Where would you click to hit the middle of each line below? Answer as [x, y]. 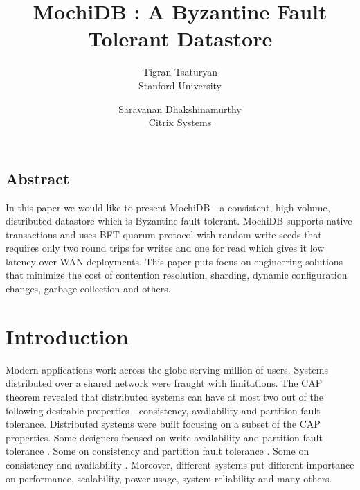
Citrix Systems [180, 122]
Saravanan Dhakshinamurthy [180, 108]
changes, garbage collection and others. [88, 289]
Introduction [67, 336]
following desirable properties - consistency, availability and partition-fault [163, 410]
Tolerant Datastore [180, 38]
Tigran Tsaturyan [180, 72]
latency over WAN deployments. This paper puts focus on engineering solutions [174, 261]
